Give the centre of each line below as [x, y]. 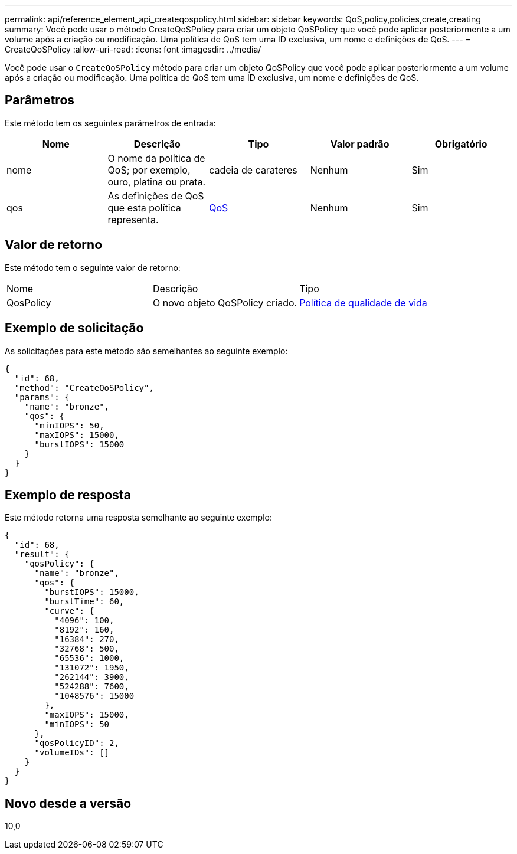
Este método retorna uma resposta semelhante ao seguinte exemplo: [138, 518]
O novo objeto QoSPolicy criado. [225, 302]
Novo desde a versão [68, 803]
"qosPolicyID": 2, [77, 743]
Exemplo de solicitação [74, 328]
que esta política [144, 207]
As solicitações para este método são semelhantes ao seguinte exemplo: [146, 351]
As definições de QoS [156, 196]
